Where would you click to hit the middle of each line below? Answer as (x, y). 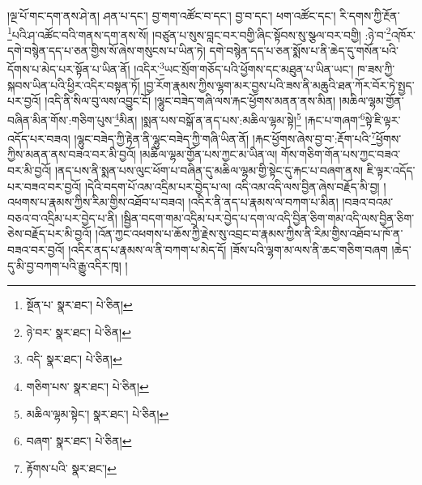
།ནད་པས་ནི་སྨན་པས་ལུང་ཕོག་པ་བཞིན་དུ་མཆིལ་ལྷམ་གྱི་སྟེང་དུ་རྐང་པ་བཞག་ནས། (209, 170)
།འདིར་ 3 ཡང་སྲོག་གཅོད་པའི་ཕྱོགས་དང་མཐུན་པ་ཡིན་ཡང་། (244, 68)
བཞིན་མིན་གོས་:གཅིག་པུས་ (61, 119)
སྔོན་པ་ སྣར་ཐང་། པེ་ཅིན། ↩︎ (79, 305)
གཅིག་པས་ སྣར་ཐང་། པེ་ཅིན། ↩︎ (87, 386)
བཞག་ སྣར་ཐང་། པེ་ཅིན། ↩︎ (79, 441)
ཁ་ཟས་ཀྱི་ (376, 69)
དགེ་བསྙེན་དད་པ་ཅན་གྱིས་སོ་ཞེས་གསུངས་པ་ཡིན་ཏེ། (107, 50)
